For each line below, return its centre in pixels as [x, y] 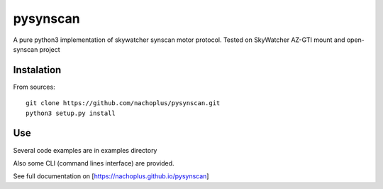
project [50, 49]
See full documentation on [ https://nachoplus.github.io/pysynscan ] [111, 176]
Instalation [37, 70]
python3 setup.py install [71, 113]
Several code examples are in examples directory [85, 150]
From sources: [34, 87]
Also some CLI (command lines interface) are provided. [94, 163]
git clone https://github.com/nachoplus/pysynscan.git [123, 103]
